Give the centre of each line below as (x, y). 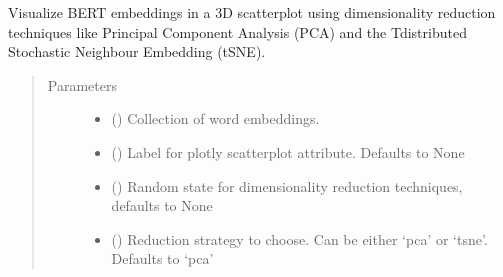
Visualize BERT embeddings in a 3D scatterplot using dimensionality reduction (252, 12)
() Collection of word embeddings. (215, 118)
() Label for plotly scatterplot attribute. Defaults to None (288, 151)
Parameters (82, 84)
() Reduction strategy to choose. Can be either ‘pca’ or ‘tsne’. (299, 238)
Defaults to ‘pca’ (162, 258)
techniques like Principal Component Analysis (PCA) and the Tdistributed (237, 31)
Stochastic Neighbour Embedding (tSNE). (137, 51)
